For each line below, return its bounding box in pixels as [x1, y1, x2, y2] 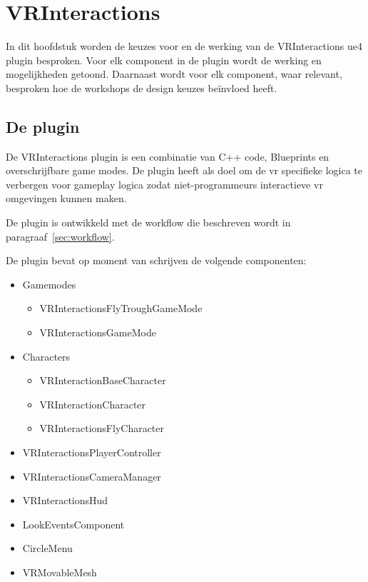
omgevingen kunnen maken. [6, 191, 127, 206]
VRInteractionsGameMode [39, 325, 156, 340]
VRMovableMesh [22, 564, 97, 579]
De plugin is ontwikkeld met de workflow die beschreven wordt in [6, 215, 291, 230]
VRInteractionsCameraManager [22, 468, 161, 483]
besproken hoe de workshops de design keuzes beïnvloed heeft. [6, 80, 277, 95]
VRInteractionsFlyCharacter [39, 421, 165, 436]
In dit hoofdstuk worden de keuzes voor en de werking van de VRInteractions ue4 [6, 39, 362, 54]
